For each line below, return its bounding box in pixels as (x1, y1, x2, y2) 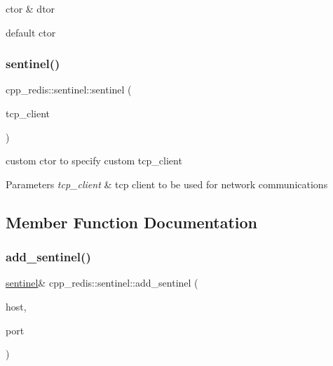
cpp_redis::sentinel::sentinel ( (6, 82, 132, 97)
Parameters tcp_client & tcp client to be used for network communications (6, 176, 328, 191)
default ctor (6, 25, 56, 39)
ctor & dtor (6, 1, 55, 15)
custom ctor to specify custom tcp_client (6, 153, 182, 168)
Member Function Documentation (6, 211, 258, 233)
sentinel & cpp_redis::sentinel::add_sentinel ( (6, 275, 198, 290)
